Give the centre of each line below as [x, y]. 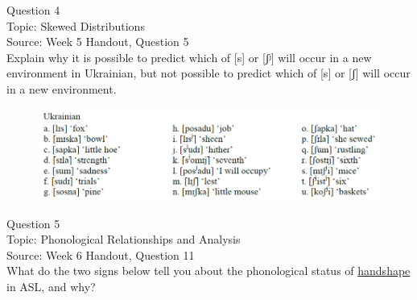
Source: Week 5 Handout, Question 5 [98, 42]
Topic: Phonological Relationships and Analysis [124, 239]
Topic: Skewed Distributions [76, 25]
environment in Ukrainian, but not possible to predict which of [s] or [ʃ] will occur [208, 73]
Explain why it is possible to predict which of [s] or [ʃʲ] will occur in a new [189, 57]
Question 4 [33, 10]
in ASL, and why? [51, 286]
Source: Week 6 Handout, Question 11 [101, 254]
